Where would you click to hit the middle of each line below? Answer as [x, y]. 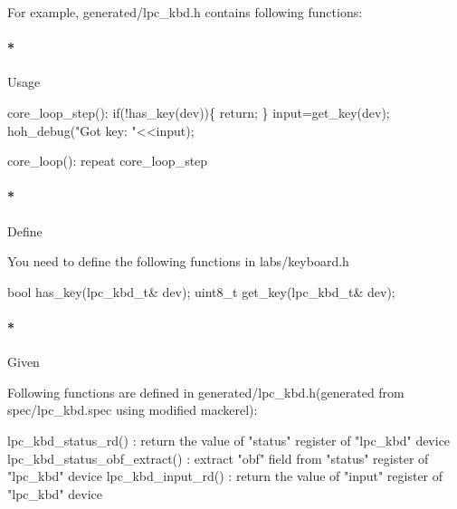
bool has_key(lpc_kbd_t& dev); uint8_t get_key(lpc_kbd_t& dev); [201, 291]
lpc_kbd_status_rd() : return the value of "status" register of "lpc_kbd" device [229, 440]
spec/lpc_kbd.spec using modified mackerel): [133, 410]
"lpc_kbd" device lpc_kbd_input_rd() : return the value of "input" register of [225, 476]
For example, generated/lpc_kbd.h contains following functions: [185, 12]
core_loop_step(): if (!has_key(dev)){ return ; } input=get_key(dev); [199, 112]
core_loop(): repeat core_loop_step [108, 161]
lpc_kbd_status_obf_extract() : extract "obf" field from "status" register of [218, 458]
